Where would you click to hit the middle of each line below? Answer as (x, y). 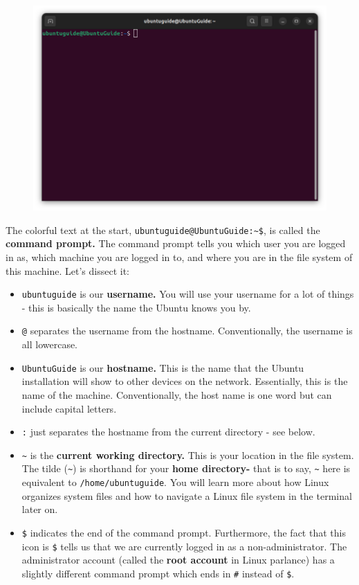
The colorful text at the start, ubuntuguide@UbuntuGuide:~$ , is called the (163, 229)
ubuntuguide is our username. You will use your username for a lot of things (188, 294)
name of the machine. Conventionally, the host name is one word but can (177, 394)
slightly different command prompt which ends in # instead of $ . (158, 573)
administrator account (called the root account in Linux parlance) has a (178, 560)
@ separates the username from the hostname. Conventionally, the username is (187, 331)
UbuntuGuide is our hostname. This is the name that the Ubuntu (163, 367)
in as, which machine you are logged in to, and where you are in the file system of (179, 257)
